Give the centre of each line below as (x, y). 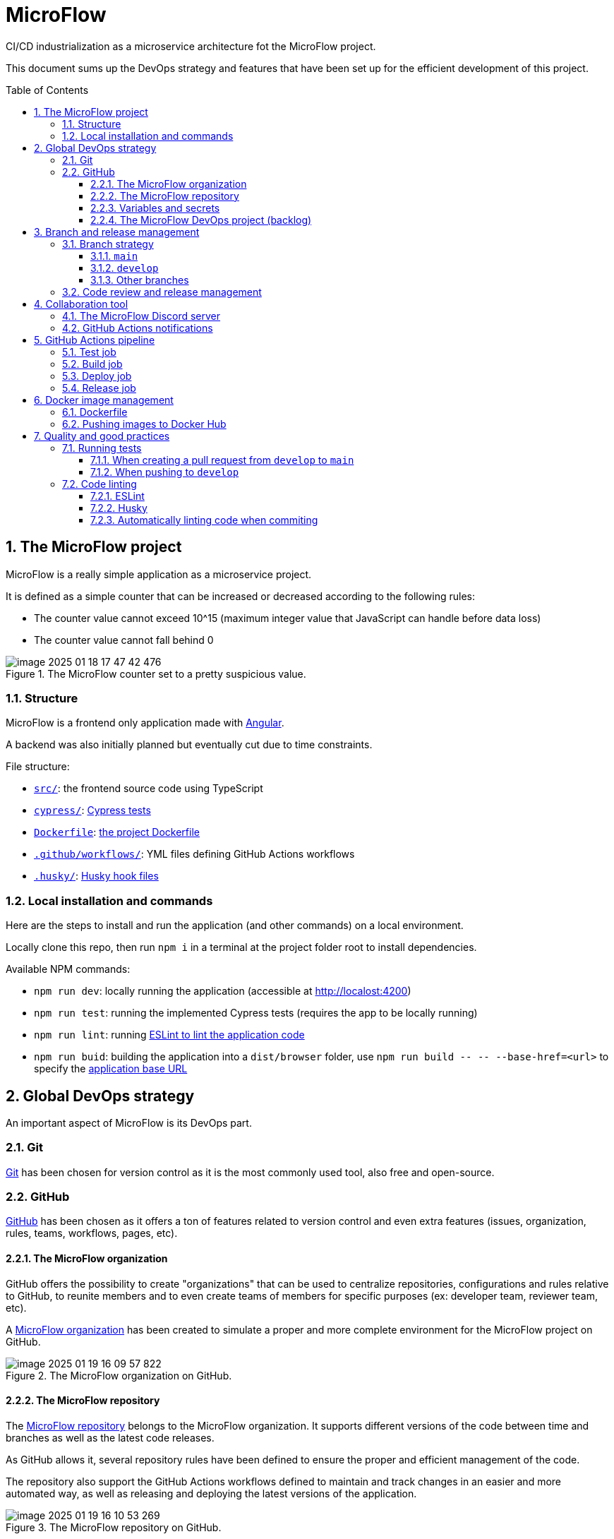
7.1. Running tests (102, 448)
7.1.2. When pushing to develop (165, 472)
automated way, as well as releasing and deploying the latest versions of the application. (211, 1493)
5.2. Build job (92, 364)
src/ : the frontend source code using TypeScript (149, 789)
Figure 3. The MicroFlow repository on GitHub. (114, 1527)
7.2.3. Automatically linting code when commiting (204, 520)
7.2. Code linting (100, 484)
